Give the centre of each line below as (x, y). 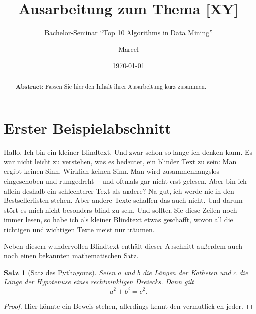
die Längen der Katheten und (187, 272)
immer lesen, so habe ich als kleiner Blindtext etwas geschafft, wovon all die (119, 219)
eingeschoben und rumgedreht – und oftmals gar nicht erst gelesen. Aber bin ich (125, 181)
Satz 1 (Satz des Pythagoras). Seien (60, 272)
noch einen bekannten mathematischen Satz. (71, 255)
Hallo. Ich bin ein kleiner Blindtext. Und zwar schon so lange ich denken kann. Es (128, 152)
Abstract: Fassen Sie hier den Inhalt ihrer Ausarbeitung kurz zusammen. (111, 86)
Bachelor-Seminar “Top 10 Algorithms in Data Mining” (128, 32)
